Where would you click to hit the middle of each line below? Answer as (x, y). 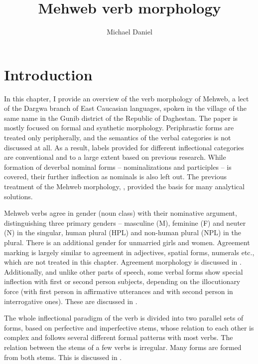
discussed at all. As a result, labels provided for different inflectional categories (124, 147)
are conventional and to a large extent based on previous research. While (115, 157)
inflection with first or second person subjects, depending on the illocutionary (122, 281)
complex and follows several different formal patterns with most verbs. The (119, 337)
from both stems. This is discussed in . (63, 357)
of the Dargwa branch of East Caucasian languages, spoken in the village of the (125, 108)
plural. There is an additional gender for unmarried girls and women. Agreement (127, 242)
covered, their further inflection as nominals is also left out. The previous (116, 177)
